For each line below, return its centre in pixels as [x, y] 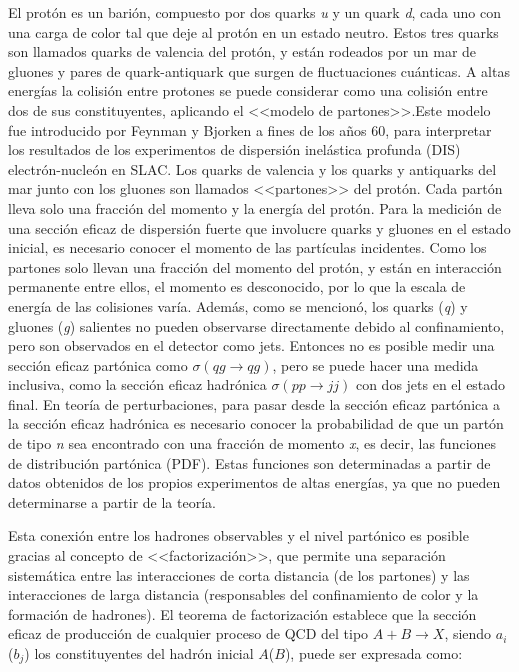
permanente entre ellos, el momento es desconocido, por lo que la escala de [237, 286]
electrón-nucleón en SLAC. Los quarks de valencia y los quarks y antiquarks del [252, 168]
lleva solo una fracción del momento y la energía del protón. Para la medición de [255, 207]
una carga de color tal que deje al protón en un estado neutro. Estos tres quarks [253, 31]
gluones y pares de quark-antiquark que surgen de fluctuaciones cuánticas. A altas [259, 70]
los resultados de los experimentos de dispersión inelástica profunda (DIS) [234, 149]
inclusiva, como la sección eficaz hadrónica [137, 384]
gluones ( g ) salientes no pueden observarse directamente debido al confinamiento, [256, 325]
